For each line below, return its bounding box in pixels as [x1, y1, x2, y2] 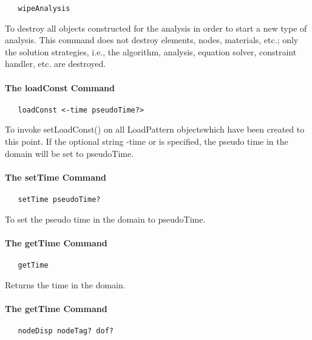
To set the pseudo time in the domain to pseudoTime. [5, 212, 206, 225]
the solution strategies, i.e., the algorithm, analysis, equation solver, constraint [5, 45, 297, 58]
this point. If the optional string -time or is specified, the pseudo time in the [5, 135, 288, 148]
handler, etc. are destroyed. [5, 57, 106, 70]
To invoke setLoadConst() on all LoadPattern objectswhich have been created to [5, 123, 305, 136]
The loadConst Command [5, 81, 115, 94]
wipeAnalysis [18, 4, 70, 13]
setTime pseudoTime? [18, 195, 101, 204]
